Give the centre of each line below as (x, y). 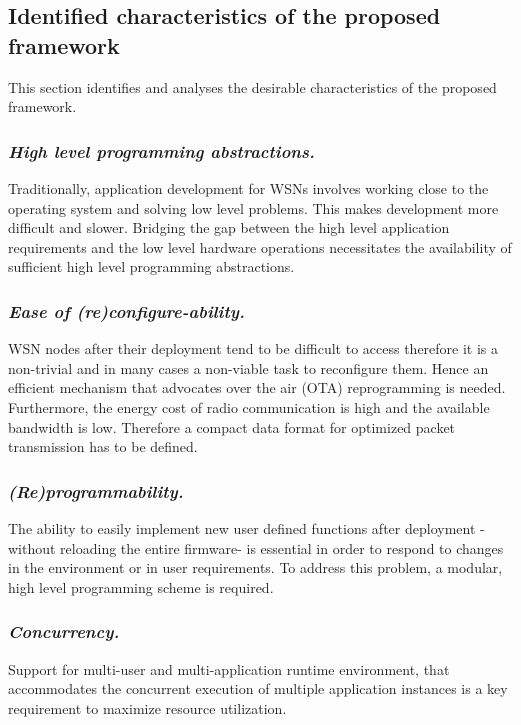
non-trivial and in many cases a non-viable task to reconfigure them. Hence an (248, 367)
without (32, 547)
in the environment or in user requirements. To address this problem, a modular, (255, 567)
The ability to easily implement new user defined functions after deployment (242, 527)
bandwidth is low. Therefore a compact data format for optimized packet (232, 426)
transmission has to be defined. (103, 446)
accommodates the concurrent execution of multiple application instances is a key (258, 688)
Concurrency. (64, 631)
